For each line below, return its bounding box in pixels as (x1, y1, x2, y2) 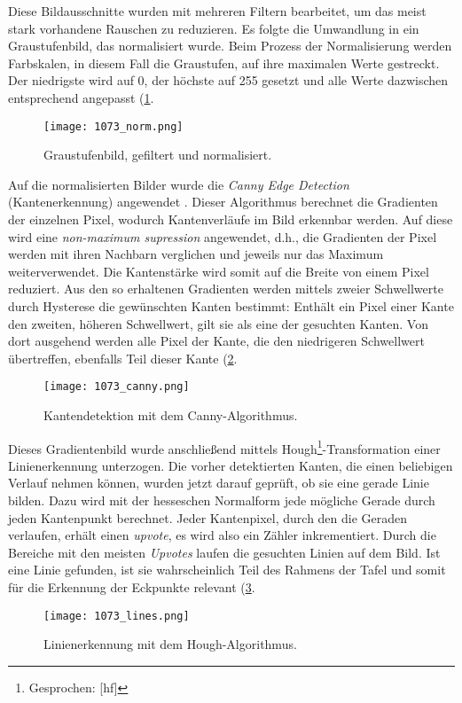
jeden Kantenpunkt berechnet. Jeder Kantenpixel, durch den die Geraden (8, 508, 408, 527)
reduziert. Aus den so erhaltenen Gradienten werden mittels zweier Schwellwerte (8, 279, 443, 298)
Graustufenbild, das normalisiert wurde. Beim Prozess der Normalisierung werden (8, 36, 452, 55)
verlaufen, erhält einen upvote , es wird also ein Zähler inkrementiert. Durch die (8, 526, 436, 544)
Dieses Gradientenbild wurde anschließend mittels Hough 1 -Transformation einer (8, 436, 441, 457)
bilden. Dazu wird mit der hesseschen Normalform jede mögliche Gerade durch (8, 491, 435, 510)
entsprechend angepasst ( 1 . (8, 88, 154, 106)
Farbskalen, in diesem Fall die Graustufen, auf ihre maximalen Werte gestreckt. (8, 53, 440, 72)
